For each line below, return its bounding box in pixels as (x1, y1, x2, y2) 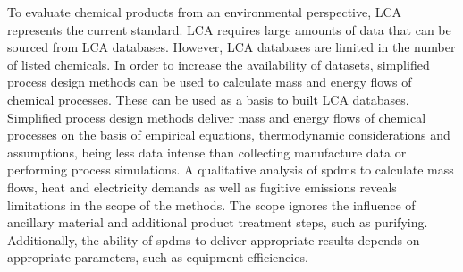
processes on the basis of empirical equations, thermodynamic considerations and (7, 125, 450, 144)
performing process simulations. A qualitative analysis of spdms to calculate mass (7, 160, 454, 179)
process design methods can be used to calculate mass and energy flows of (7, 72, 412, 91)
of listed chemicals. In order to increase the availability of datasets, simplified (7, 55, 430, 73)
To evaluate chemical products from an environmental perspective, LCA (7, 3, 402, 21)
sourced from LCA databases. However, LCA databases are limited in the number (7, 38, 456, 56)
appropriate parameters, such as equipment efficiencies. (7, 248, 308, 267)
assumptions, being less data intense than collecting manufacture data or (7, 142, 407, 161)
